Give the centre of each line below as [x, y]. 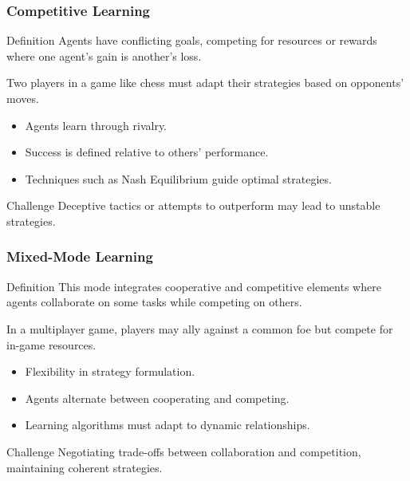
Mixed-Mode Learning [80, 256]
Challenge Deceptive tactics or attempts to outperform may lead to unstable [193, 205]
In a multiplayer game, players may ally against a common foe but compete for [200, 328]
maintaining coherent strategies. [85, 467]
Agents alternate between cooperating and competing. [157, 398]
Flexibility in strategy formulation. [110, 371]
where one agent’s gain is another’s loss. [104, 55]
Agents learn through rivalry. [96, 125]
